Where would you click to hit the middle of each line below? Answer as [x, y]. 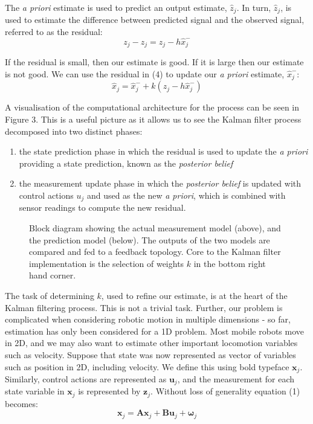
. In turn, [254, 7]
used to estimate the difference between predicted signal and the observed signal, [155, 20]
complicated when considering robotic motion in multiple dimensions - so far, [148, 319]
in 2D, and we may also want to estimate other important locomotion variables [151, 343]
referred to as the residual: [54, 32]
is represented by [109, 391]
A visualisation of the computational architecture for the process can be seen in [152, 107]
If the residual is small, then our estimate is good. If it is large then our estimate [154, 62]
